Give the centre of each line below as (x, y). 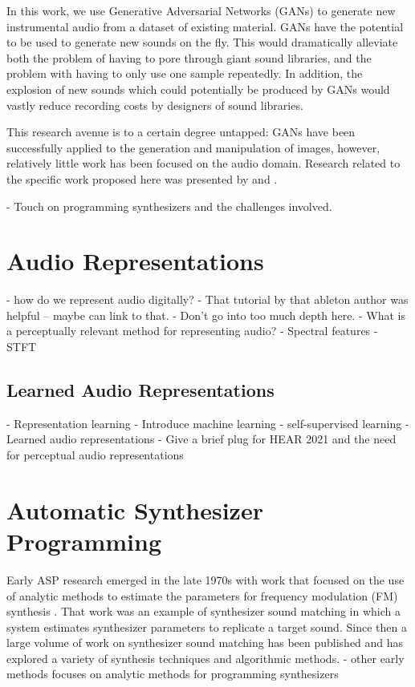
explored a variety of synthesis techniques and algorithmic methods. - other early (205, 658)
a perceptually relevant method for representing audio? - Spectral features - (192, 331)
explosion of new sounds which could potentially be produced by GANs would (198, 89)
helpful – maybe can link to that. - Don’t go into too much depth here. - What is (206, 315)
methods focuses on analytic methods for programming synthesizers (173, 674)
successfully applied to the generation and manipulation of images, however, (193, 147)
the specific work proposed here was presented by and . (142, 178)
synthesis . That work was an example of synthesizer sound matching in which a (203, 611)
